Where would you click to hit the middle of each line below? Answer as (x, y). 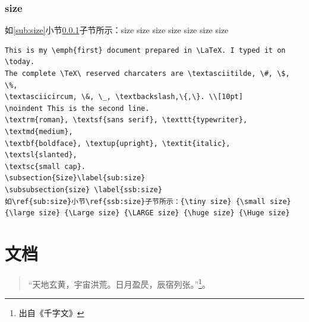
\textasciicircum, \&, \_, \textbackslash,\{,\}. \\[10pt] (124, 97)
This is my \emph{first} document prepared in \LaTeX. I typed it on (145, 50)
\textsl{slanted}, (41, 155)
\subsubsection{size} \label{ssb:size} (83, 189)
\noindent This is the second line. (77, 108)
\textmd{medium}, (39, 131)
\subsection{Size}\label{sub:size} (75, 178)
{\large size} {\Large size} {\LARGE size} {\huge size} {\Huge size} (147, 213)
